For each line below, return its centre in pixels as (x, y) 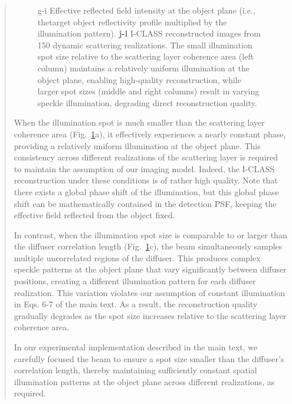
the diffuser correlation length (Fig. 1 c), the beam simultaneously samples (148, 246)
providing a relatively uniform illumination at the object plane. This (137, 145)
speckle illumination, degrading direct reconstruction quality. (147, 102)
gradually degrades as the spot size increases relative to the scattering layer (150, 315)
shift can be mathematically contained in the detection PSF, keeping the (145, 203)
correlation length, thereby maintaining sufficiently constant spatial (135, 370)
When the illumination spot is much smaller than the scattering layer (139, 122)
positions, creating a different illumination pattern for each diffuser (135, 281)
